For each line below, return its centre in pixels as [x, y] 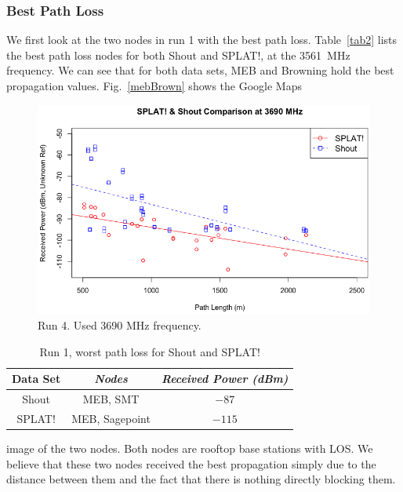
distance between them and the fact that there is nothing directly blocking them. [201, 479]
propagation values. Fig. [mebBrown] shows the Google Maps [154, 86]
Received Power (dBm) [225, 379]
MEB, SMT [111, 399]
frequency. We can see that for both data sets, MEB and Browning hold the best [200, 70]
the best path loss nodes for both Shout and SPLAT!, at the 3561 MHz [178, 55]
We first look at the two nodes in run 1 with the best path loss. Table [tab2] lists [202, 40]
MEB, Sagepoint [111, 418]
